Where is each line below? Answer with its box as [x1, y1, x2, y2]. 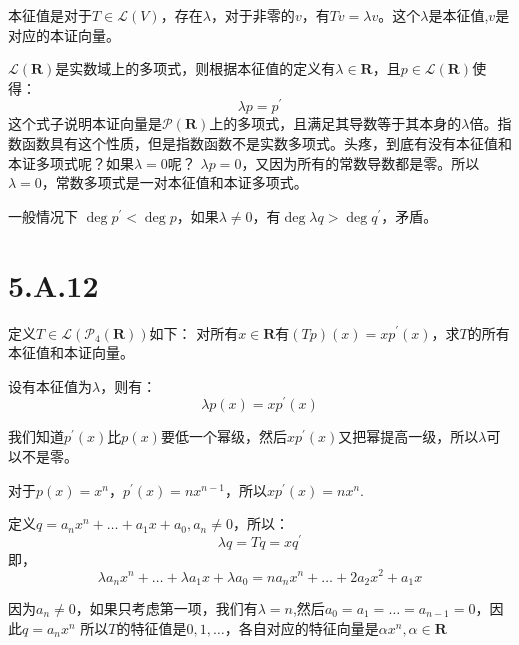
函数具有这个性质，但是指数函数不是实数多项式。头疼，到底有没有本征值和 [21, 133, 512, 154]
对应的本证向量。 [8, 24, 120, 45]
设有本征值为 [8, 375, 92, 396]
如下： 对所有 [149, 322, 239, 343]
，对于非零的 [210, 5, 295, 25]
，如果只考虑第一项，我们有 [75, 597, 258, 618]
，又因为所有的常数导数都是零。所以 [241, 152, 480, 173]
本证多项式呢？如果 [8, 152, 134, 173]
